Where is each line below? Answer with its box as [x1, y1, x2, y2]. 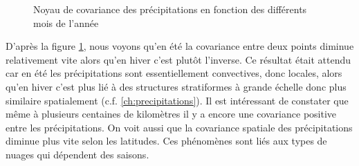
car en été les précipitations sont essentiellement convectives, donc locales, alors [6, 66, 342, 80]
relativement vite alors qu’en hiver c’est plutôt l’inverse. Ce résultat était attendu [6, 52, 351, 66]
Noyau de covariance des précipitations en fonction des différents [33, 2, 307, 16]
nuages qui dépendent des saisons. [6, 147, 149, 161]
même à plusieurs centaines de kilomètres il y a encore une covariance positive [6, 107, 337, 121]
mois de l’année [33, 15, 99, 30]
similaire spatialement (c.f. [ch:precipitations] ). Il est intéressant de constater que [6, 93, 349, 107]
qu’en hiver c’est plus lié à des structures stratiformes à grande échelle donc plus [6, 79, 347, 93]
